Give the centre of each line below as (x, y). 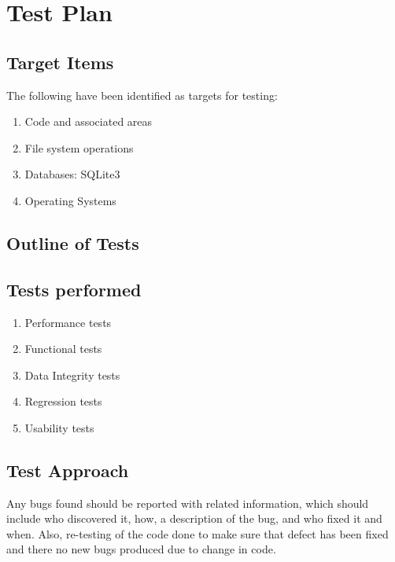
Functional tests (63, 349)
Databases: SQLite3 (72, 174)
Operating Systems (70, 200)
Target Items (60, 62)
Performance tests (68, 322)
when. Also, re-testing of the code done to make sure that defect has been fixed (197, 533)
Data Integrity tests (72, 375)
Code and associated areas (89, 121)
